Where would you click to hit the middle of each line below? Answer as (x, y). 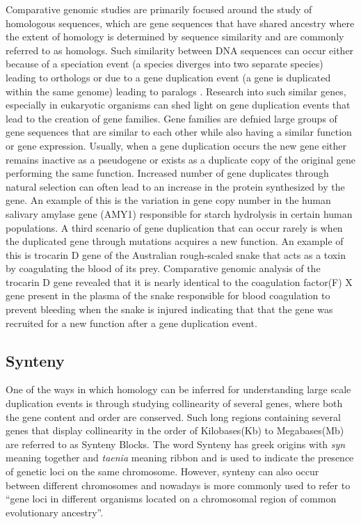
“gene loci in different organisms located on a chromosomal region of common (171, 499)
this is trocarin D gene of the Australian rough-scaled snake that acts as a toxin (176, 254)
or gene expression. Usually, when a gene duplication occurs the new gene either (176, 145)
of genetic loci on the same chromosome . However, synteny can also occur (162, 471)
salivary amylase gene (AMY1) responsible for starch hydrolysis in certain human (179, 213)
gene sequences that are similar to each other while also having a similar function (179, 132)
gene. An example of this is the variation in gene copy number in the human (168, 200)
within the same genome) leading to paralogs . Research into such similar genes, (176, 91)
